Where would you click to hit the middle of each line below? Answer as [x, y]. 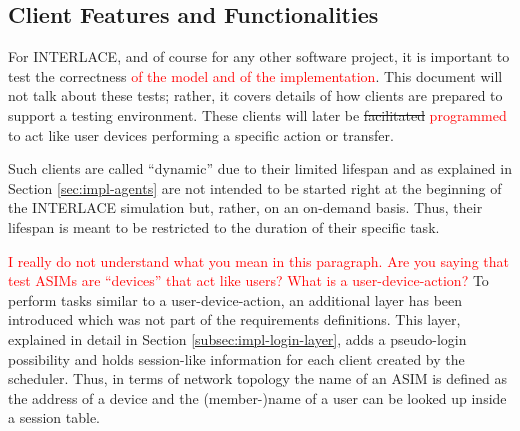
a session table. [54, 417]
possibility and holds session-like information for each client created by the [236, 358]
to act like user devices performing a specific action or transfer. [201, 134]
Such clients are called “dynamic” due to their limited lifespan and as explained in [260, 168]
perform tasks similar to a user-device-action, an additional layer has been [235, 299]
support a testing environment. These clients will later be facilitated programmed [257, 114]
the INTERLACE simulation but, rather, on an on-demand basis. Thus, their [245, 207]
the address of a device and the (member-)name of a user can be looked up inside [257, 397]
